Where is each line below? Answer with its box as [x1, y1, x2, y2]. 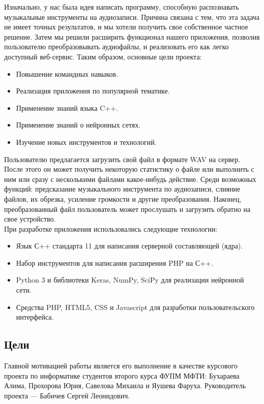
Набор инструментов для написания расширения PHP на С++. [16, 257, 213, 268]
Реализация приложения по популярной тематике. [16, 85, 170, 96]
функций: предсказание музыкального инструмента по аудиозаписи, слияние [4, 183, 241, 194]
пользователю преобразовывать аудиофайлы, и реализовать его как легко [4, 41, 229, 52]
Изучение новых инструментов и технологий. [16, 136, 157, 147]
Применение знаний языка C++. [16, 102, 119, 113]
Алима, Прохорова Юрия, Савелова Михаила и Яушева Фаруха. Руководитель [4, 380, 246, 391]
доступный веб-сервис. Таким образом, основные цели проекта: [4, 51, 202, 61]
